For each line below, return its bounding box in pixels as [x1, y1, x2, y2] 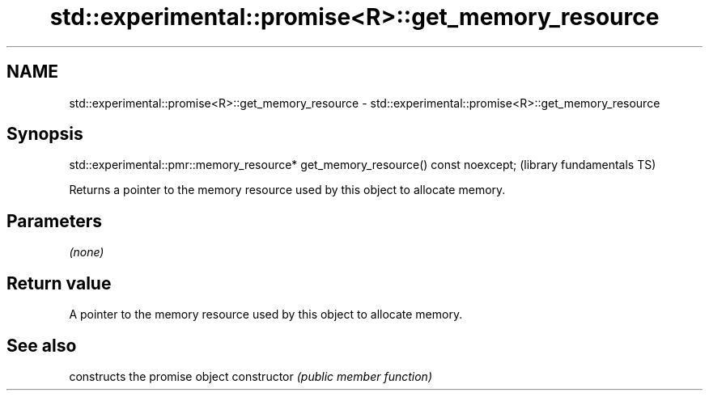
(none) [69, 245, 104, 260]
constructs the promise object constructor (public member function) [69, 369, 433, 383]
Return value [6, 272, 112, 294]
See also [6, 335, 77, 356]
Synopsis [6, 124, 83, 145]
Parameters [6, 210, 102, 231]
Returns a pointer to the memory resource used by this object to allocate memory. [69, 183, 506, 197]
